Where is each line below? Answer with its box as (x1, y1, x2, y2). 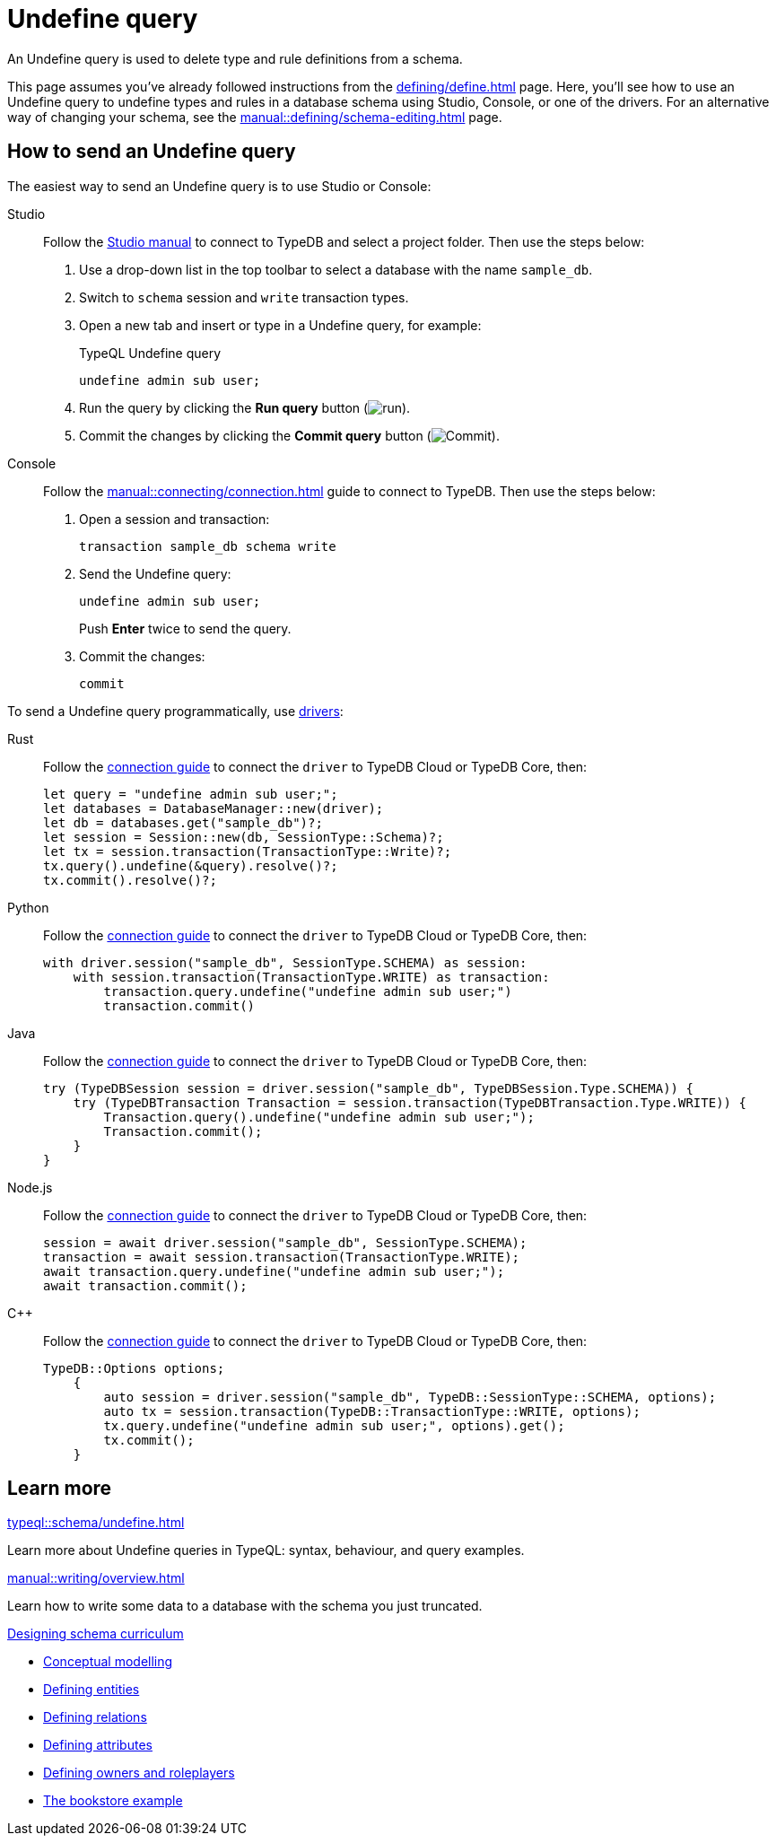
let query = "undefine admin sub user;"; (43, 786, 338, 801)
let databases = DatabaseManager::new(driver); (43, 800, 384, 816)
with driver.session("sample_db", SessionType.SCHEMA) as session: (43, 955, 528, 970)
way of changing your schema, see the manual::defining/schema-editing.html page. (7, 109, 502, 125)
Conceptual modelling (43, 1654, 173, 1670)
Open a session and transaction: (79, 511, 270, 527)
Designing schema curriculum (7, 1626, 184, 1642)
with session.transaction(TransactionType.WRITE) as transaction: (73, 969, 550, 984)
